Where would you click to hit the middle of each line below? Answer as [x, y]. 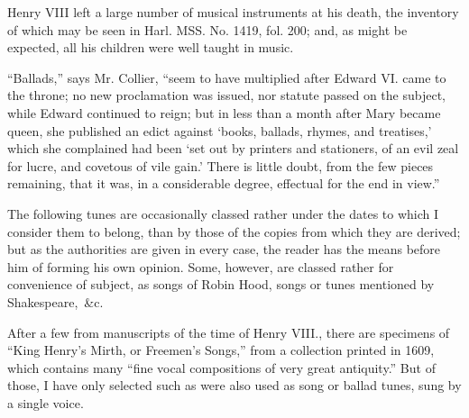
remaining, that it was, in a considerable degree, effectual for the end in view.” [224, 183]
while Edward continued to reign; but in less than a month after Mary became [224, 112]
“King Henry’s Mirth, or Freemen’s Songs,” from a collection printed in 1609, [221, 350]
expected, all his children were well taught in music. [151, 47]
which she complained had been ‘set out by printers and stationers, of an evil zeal [233, 148]
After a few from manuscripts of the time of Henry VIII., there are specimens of [229, 332]
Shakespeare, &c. [55, 301]
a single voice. [46, 402]
